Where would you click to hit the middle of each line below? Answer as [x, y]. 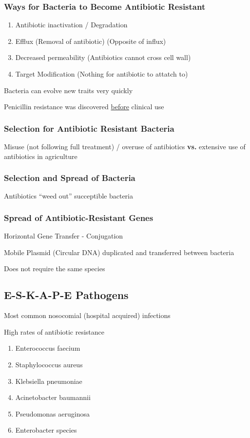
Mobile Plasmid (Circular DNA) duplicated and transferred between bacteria [119, 252]
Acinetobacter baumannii [53, 397]
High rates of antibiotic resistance [54, 331]
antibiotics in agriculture [41, 156]
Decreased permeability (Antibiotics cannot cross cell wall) [103, 57]
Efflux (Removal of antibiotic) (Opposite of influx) [91, 41]
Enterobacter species [46, 430]
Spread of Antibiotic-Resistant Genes [79, 217]
